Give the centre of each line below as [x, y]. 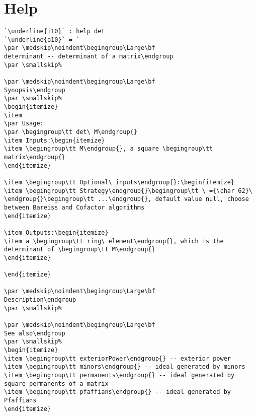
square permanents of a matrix [56, 384]
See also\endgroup [35, 333]
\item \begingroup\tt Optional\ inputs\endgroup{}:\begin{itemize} [119, 182]
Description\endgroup [40, 300]
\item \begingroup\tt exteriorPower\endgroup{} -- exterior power [118, 358]
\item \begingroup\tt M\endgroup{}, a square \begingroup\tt [109, 149]
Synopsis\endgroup [35, 90]
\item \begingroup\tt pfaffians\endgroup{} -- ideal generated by [118, 392]
